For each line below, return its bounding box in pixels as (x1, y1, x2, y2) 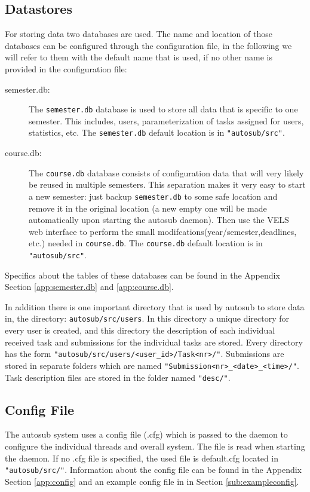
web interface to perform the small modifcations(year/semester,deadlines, (29, 225, 297, 237)
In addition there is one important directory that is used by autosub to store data (5, 300, 305, 313)
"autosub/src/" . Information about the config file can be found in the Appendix (5, 463, 302, 476)
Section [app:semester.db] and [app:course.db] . (5, 280, 174, 293)
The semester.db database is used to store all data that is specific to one (29, 103, 298, 115)
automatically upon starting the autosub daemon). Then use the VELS (29, 213, 289, 226)
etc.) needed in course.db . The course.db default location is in (29, 237, 263, 249)
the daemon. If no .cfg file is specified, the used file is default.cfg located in (5, 451, 279, 464)
